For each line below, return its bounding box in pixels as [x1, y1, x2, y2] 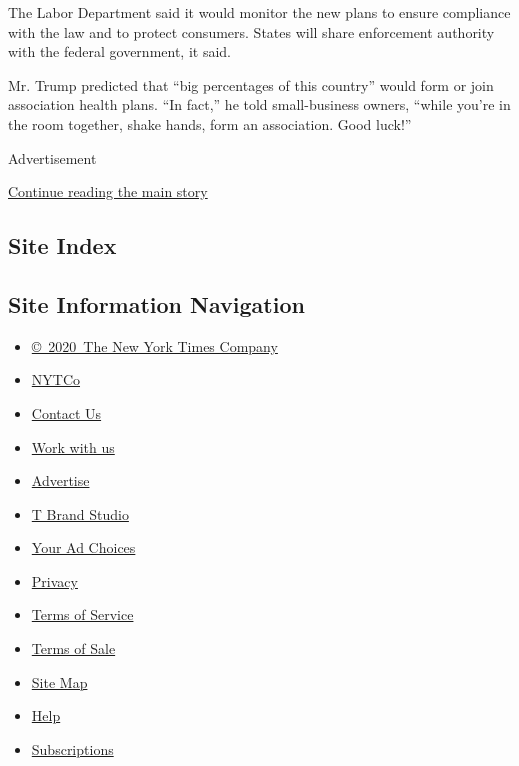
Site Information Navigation [8, 288, 305, 319]
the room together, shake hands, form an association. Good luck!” [8, 113, 412, 134]
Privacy [31, 570, 78, 591]
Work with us [31, 436, 115, 457]
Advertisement [8, 147, 97, 168]
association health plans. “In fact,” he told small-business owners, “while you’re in [8, 94, 511, 115]
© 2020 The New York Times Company [31, 335, 278, 356]
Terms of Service [31, 604, 134, 625]
